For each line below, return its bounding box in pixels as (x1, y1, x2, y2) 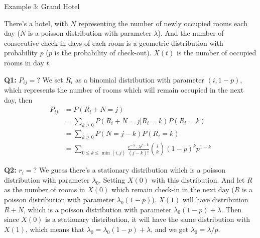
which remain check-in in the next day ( (111, 184, 234, 195)
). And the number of (158, 28, 224, 38)
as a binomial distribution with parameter (75, 74, 204, 85)
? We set (37, 74, 63, 85)
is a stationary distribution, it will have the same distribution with (45, 214, 250, 224)
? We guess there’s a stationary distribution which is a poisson (33, 165, 226, 175)
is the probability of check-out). (54, 47, 152, 58)
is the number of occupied (176, 47, 256, 58)
